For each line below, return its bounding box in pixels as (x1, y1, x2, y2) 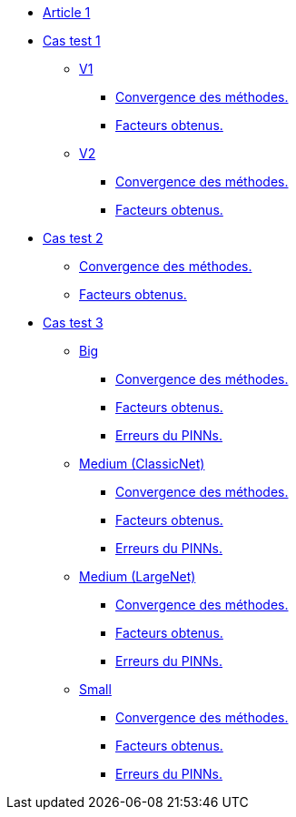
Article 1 (43, 5, 91, 20)
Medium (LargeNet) (79, 569, 196, 584)
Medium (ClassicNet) (79, 456, 205, 471)
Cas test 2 (43, 230, 104, 246)
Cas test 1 (43, 33, 101, 48)
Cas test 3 (43, 315, 104, 330)
